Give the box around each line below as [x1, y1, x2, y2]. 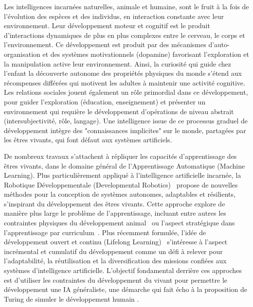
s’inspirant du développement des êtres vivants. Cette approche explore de [4, 198, 225, 208]
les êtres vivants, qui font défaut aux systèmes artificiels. [4, 135, 172, 145]
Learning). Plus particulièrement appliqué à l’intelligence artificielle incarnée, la [4, 170, 241, 180]
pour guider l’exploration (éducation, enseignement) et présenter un [4, 96, 206, 106]
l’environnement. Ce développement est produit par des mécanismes [4, 39, 206, 50]
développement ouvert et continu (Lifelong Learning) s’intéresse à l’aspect [4, 237, 228, 247]
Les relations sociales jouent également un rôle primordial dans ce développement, [4, 87, 248, 97]
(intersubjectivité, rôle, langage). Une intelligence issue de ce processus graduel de [4, 116, 248, 126]
